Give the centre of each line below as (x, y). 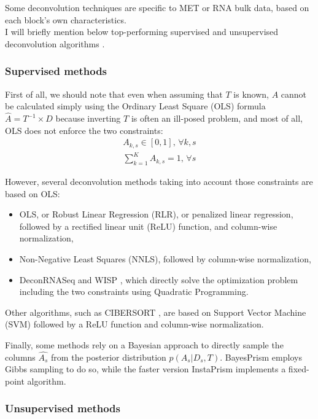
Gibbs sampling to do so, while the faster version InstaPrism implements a (145, 369)
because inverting (88, 118)
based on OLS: (33, 193)
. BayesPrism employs (261, 357)
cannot (294, 94)
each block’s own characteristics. (66, 19)
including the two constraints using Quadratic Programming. (134, 292)
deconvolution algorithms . (55, 43)
